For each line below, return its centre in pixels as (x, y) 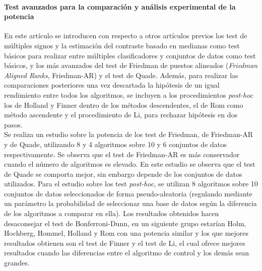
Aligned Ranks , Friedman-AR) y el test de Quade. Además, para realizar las (121, 75)
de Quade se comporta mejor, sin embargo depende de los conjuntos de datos (123, 174)
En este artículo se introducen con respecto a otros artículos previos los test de (126, 36)
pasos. (13, 124)
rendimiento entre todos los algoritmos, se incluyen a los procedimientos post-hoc (129, 94)
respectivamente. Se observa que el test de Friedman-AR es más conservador (122, 154)
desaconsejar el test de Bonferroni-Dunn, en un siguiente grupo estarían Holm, (125, 223)
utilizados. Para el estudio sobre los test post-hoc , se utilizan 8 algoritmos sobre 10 (131, 184)
